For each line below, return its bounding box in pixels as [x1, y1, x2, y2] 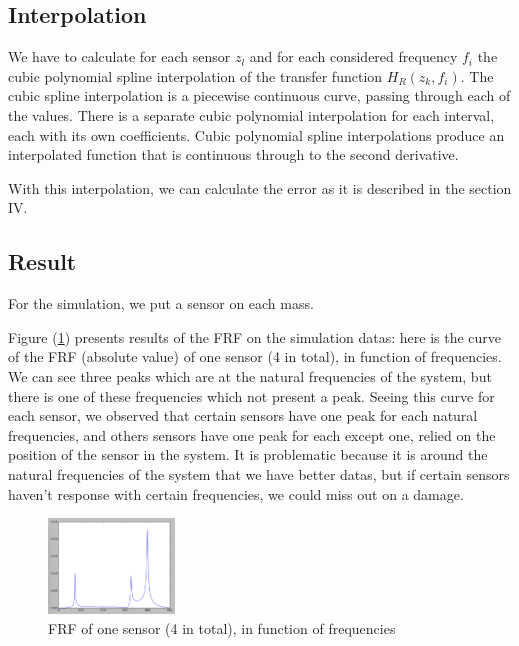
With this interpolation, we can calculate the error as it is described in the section [8, 177, 512, 198]
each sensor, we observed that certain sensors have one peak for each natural [8, 405, 478, 426]
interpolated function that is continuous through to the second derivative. [8, 144, 459, 165]
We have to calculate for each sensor [8, 46, 231, 67]
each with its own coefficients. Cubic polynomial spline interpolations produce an [8, 124, 505, 145]
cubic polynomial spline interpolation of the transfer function [8, 65, 383, 86]
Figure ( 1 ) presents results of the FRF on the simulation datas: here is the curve [8, 326, 502, 347]
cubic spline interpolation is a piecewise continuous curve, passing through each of [8, 85, 511, 106]
